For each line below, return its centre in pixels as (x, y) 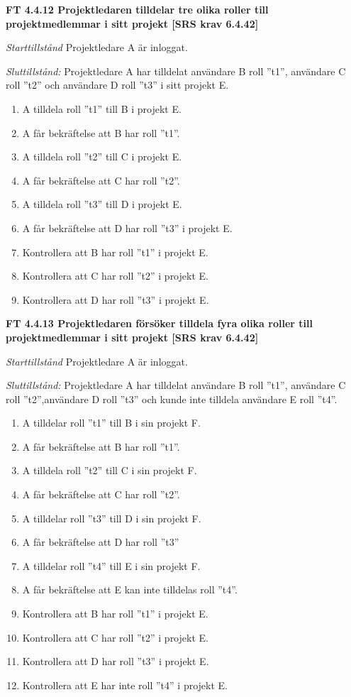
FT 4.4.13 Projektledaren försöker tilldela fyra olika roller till (159, 323)
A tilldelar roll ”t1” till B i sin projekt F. (111, 423)
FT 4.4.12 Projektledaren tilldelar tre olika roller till (137, 9)
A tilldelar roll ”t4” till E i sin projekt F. (111, 565)
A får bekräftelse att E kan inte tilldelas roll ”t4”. (130, 589)
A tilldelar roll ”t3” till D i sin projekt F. (112, 518)
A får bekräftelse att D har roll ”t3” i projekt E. (127, 227)
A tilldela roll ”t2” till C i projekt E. (102, 157)
